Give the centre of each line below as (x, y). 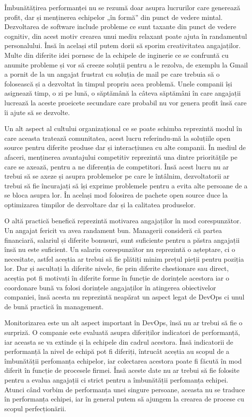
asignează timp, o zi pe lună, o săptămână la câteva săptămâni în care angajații (123, 93)
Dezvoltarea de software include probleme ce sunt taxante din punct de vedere (120, 26)
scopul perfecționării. (35, 408)
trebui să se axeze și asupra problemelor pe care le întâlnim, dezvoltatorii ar (117, 176)
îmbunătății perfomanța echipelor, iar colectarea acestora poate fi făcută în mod (123, 360)
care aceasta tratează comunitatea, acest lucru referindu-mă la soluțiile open (118, 138)
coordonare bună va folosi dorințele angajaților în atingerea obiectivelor (110, 287)
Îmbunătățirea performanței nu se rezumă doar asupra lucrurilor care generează (122, 7)
